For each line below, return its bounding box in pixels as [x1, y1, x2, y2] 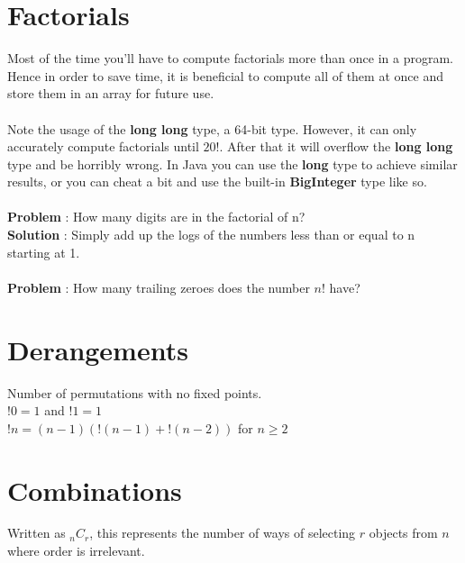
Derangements [7, 331, 188, 368]
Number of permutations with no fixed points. [7, 383, 262, 402]
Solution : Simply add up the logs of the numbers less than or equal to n [7, 225, 415, 244]
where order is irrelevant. [7, 541, 145, 560]
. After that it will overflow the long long [219, 137, 453, 156]
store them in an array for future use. [7, 84, 214, 103]
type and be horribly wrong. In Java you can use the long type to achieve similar [7, 154, 458, 173]
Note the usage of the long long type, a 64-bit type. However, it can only [7, 119, 417, 138]
